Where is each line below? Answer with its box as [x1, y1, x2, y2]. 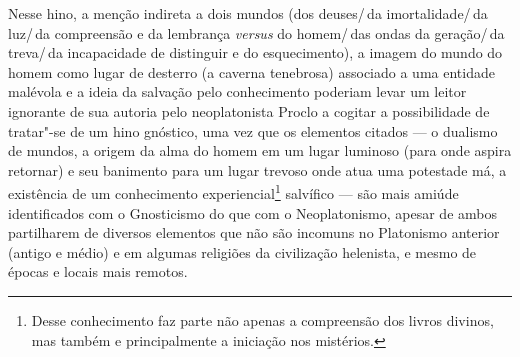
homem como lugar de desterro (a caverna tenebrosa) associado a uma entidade [8, 61, 495, 82]
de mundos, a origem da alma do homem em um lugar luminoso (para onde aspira [8, 140, 512, 161]
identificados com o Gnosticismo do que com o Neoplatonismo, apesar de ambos [8, 202, 497, 223]
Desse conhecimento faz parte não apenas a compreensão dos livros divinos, [31, 309, 494, 330]
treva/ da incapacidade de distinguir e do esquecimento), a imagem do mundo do [8, 42, 503, 63]
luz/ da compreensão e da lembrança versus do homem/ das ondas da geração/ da [8, 22, 505, 43]
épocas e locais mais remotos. [8, 261, 188, 282]
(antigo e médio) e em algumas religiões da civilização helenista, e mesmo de [8, 241, 477, 262]
